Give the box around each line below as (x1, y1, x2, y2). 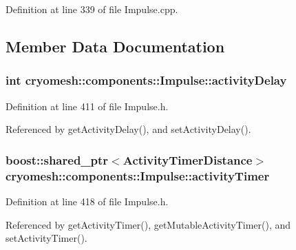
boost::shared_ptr (6, 151, 109, 168)
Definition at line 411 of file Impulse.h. (6, 98, 169, 113)
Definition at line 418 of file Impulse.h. (6, 194, 169, 208)
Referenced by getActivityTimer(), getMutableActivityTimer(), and (6, 217, 291, 231)
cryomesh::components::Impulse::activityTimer (6, 167, 270, 184)
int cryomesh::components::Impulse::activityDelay (6, 72, 287, 89)
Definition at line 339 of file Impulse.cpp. (6, 2, 178, 16)
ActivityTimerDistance (123, 151, 253, 168)
